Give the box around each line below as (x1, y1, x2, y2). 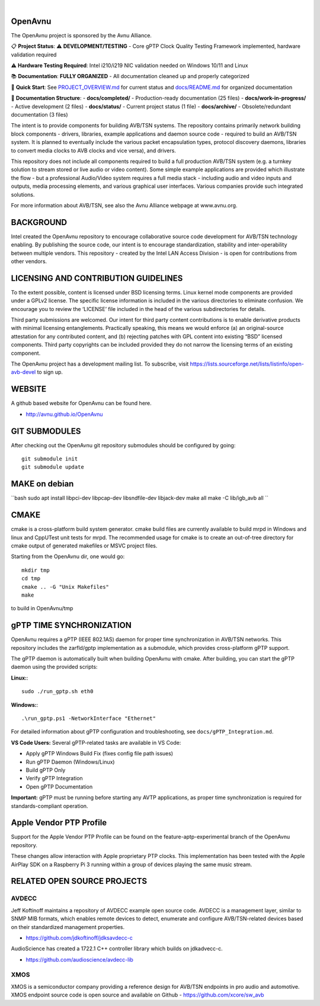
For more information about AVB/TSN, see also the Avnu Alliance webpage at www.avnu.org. (11, 201, 238, 209)
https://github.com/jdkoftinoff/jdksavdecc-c (25, 934, 133, 941)
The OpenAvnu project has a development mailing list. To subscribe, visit (11, 360, 189, 367)
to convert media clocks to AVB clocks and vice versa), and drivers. (11, 147, 176, 154)
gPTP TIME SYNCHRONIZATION (11, 620, 132, 630)
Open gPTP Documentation (25, 783, 93, 790)
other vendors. (11, 258, 47, 265)
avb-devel (11, 369, 36, 376)
